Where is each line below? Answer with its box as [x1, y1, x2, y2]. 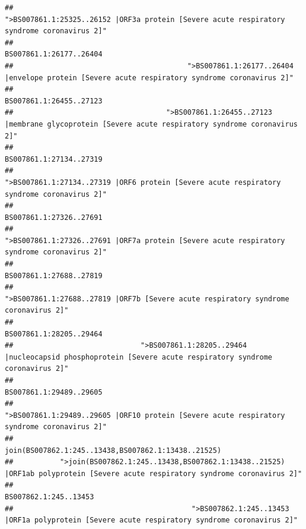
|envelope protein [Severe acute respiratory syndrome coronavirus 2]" [5, 73, 294, 82]
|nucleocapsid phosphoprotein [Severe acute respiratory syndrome [5, 352, 273, 361]
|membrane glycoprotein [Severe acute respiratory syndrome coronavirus [5, 119, 298, 128]
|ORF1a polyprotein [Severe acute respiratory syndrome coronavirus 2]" [5, 516, 298, 525]
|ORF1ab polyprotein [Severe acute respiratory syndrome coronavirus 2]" [5, 469, 302, 478]
